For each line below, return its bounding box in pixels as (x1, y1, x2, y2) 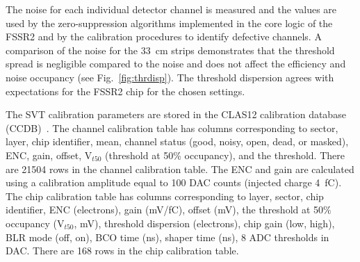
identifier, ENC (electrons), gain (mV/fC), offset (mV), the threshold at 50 (6, 202, 324, 217)
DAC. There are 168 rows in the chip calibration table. (6, 243, 239, 258)
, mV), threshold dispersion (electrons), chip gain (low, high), (74, 215, 335, 230)
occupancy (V (6, 215, 65, 230)
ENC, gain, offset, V (6, 147, 92, 162)
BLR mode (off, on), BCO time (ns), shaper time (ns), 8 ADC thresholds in (6, 229, 329, 244)
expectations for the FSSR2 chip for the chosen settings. (6, 83, 245, 98)
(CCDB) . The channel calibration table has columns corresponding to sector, (6, 120, 338, 135)
